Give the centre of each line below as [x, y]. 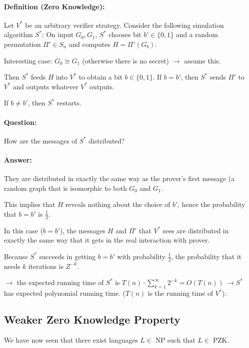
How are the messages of [41, 140]
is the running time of [180, 293]
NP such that [176, 339]
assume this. [202, 60]
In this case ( [23, 230]
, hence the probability [211, 204]
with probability [141, 256]
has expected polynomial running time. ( [65, 293]
